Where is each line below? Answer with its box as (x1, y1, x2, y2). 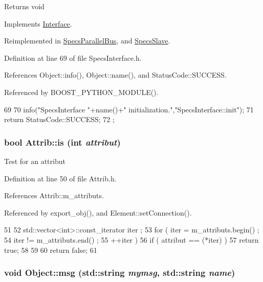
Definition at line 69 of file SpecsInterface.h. (4, 52, 142, 63)
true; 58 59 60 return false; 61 (4, 244, 97, 255)
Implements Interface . (4, 18, 72, 29)
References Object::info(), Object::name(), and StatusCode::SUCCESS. (4, 69, 227, 80)
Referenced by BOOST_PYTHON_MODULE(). (4, 86, 159, 97)
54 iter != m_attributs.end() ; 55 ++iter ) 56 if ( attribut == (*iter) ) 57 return (4, 234, 259, 245)
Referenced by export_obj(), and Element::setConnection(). (4, 207, 192, 218)
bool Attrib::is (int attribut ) (4, 135, 121, 148)
